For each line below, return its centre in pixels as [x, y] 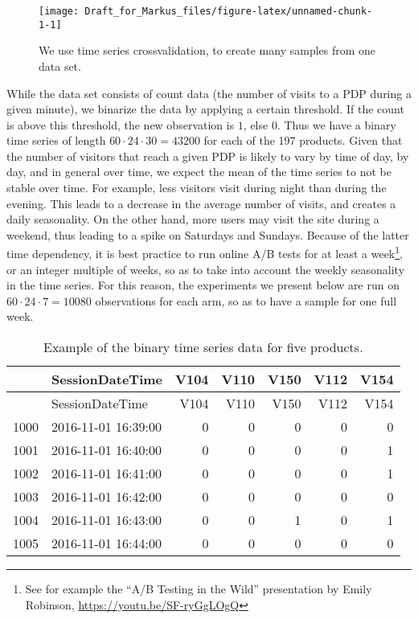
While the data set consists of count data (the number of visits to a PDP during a [209, 93]
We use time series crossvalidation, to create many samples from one [207, 50]
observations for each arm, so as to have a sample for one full [246, 300]
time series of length [56, 140]
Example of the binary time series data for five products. [203, 347]
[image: [59, 11]
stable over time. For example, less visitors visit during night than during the [197, 188]
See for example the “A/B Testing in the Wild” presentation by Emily [199, 589]
